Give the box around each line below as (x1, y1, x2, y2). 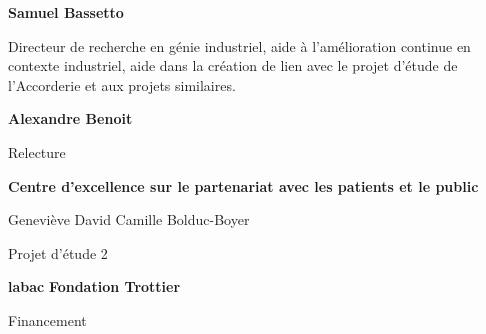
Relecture (8, 141, 66, 162)
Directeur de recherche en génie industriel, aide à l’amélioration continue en (8, 35, 471, 56)
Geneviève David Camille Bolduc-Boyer (8, 209, 250, 230)
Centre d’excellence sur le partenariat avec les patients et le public (8, 175, 479, 196)
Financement (8, 309, 87, 330)
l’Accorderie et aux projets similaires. (8, 74, 236, 95)
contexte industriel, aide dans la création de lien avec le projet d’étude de (8, 55, 458, 76)
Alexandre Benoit (8, 108, 133, 129)
